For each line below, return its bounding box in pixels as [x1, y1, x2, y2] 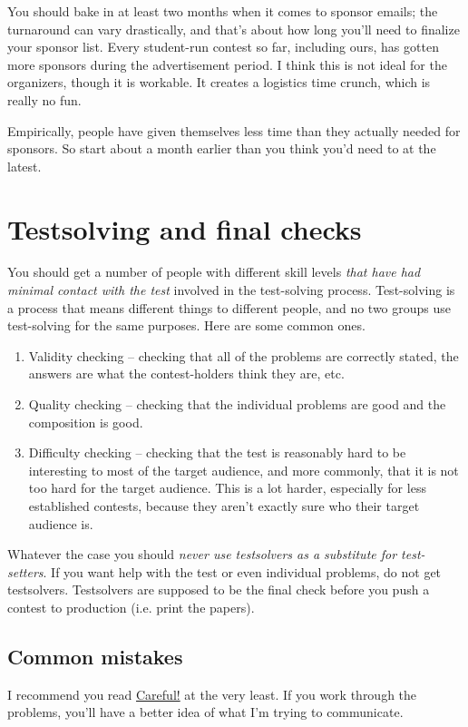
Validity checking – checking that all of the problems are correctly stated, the [28, 346, 459, 365]
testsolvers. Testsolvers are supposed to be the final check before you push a [7, 580, 430, 599]
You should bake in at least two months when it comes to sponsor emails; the [7, 2, 438, 20]
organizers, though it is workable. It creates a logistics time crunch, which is [7, 73, 431, 92]
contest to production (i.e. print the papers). [7, 597, 255, 616]
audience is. [28, 514, 93, 533]
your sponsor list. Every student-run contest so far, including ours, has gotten [7, 37, 439, 56]
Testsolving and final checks [7, 210, 362, 247]
